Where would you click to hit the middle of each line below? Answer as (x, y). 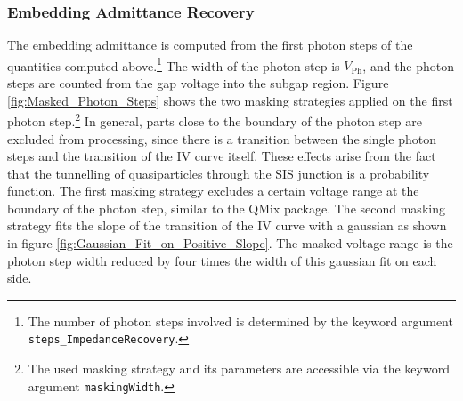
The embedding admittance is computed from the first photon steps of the (210, 45)
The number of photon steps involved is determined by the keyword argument (240, 321)
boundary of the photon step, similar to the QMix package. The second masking (226, 208)
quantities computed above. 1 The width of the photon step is (174, 64)
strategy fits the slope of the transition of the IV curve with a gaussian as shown (227, 225)
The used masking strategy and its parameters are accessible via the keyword (239, 369)
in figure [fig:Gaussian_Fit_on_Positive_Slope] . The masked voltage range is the (230, 243)
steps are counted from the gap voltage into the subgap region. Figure (198, 83)
